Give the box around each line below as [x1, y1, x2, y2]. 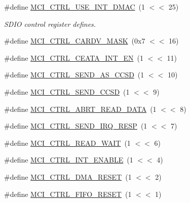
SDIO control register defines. [4, 18, 96, 29]
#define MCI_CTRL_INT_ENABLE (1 [4, 154, 133, 165]
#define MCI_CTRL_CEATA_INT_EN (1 [4, 52, 143, 63]
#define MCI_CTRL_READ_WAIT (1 [4, 137, 131, 148]
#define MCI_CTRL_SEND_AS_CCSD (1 [4, 69, 144, 80]
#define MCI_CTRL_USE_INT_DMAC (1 [4, 2, 145, 12]
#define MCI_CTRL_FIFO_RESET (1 [4, 188, 132, 199]
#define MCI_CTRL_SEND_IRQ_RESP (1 [4, 120, 147, 131]
